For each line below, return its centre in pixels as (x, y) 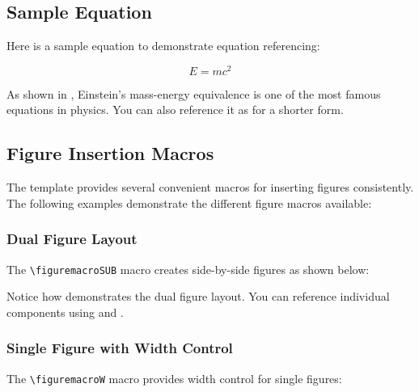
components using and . (65, 312)
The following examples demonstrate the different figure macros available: (189, 202)
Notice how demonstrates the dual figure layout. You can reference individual (198, 296)
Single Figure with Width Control (120, 348)
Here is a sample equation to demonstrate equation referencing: (163, 46)
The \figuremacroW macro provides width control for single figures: (174, 378)
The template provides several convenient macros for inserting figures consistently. (210, 187)
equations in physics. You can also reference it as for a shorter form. (175, 110)
